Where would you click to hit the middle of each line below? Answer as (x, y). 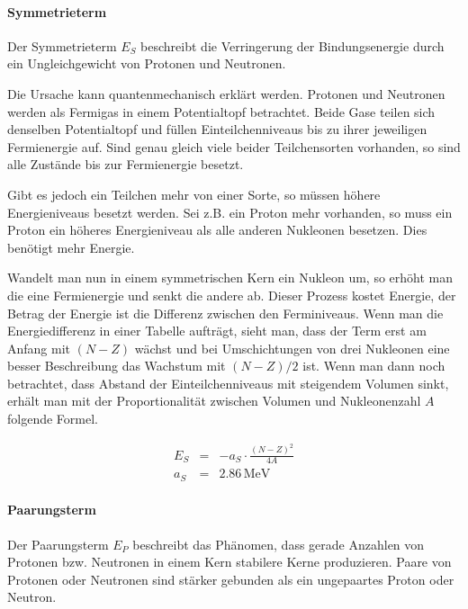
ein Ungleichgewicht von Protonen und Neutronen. (147, 63)
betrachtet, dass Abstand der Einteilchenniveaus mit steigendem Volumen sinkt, (228, 383)
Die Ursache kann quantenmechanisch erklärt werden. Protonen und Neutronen (226, 93)
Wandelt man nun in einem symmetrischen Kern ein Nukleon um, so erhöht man (230, 278)
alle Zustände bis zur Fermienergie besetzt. (126, 164)
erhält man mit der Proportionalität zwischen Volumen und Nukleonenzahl (214, 401)
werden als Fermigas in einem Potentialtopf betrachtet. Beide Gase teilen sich (221, 111)
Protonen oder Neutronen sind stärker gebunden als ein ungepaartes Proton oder (231, 579)
